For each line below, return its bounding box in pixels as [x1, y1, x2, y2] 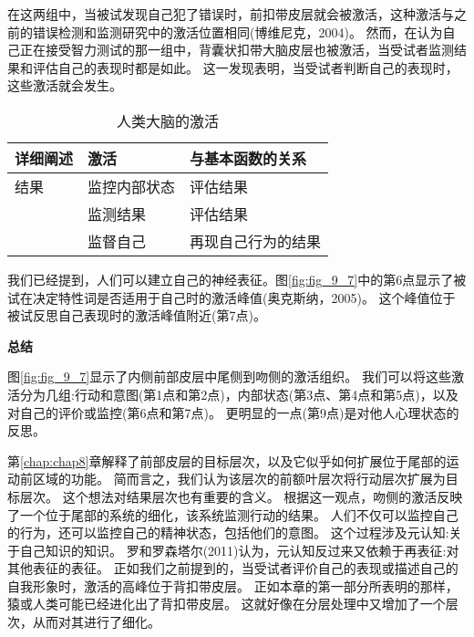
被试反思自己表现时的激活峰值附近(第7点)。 [7, 306, 266, 325]
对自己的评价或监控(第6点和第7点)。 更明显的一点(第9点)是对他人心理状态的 [7, 402, 459, 422]
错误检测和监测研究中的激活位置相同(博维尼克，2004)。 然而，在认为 [32, 22, 443, 41]
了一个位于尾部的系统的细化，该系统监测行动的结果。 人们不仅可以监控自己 [7, 505, 459, 524]
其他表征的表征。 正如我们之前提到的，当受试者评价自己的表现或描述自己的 [7, 559, 459, 578]
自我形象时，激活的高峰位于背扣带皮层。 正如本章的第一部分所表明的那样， [7, 576, 459, 595]
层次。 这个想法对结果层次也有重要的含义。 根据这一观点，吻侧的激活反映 [19, 486, 463, 506]
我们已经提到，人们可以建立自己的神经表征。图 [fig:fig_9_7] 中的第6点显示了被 [7, 269, 467, 288]
